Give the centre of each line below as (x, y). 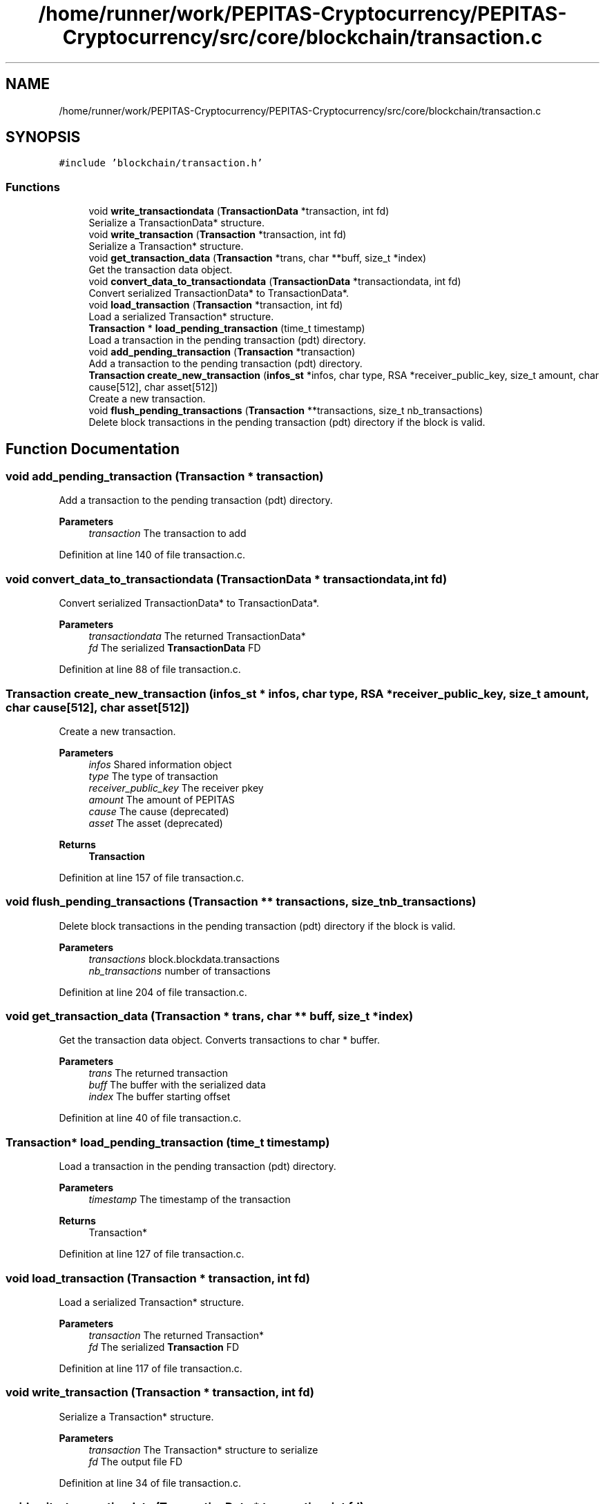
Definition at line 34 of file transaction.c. (150, 1483)
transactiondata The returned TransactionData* (197, 636)
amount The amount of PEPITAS (162, 799)
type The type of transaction (153, 776)
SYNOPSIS (43, 137)
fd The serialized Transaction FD (164, 1347)
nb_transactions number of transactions (180, 970)
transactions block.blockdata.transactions (184, 959)
